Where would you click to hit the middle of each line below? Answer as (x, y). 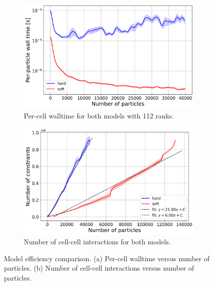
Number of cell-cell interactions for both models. (97, 242)
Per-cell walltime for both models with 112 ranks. (99, 115)
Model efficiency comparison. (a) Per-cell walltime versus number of (107, 258)
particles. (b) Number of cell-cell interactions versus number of (99, 268)
